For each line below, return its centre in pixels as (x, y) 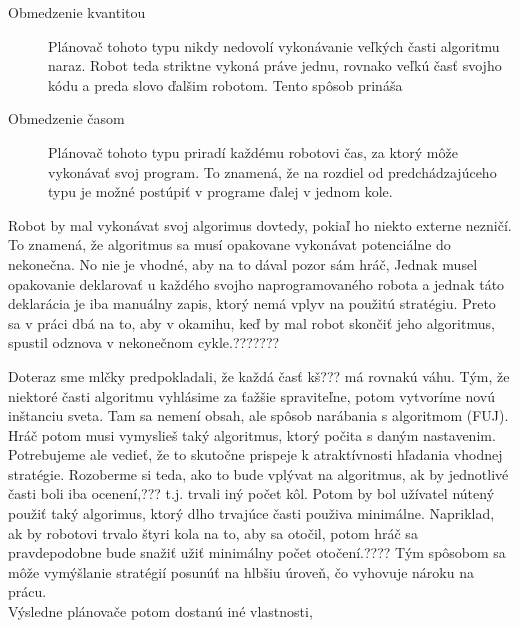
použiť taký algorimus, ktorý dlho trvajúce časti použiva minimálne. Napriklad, (251, 513)
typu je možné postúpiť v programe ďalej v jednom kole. (220, 191)
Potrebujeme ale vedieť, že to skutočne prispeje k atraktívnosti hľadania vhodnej (255, 454)
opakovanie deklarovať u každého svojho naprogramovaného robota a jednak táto (256, 283)
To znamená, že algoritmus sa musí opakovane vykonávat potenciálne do (229, 244)
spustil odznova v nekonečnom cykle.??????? (144, 342)
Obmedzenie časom (66, 118)
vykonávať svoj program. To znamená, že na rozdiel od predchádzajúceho (272, 171)
